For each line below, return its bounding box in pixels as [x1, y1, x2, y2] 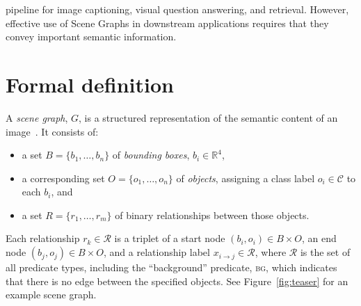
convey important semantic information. [6, 29, 177, 44]
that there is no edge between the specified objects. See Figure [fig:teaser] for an [6, 273, 348, 288]
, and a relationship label [104, 245, 210, 259]
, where [255, 245, 287, 259]
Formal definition [6, 70, 174, 98]
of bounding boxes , [112, 147, 190, 162]
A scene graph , [6, 110, 68, 124]
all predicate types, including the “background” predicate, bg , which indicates [6, 260, 337, 275]
